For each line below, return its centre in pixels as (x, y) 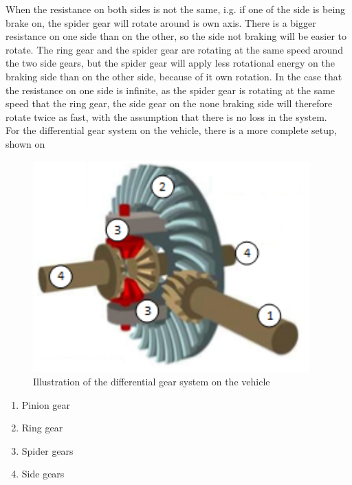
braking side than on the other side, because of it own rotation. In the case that (174, 76)
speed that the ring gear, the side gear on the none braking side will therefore (169, 103)
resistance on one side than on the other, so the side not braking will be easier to (176, 36)
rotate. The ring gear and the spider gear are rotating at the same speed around (174, 49)
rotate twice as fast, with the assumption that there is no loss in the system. (166, 116)
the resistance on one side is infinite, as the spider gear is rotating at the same (170, 90)
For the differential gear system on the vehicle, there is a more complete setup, (171, 130)
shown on (25, 143)
